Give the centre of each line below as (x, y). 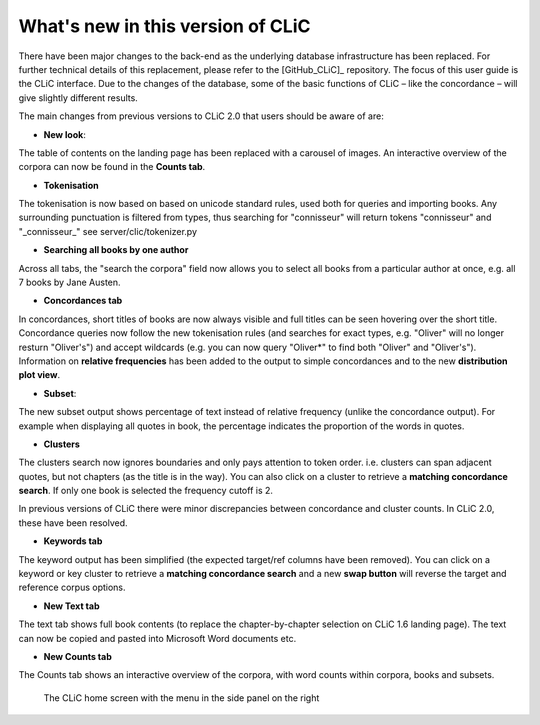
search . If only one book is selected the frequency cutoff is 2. (146, 491)
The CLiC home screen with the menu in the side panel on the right (181, 697)
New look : (65, 134)
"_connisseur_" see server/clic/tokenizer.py (107, 231)
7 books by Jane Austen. (69, 282)
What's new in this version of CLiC (164, 26)
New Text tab (71, 606)
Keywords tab (73, 541)
